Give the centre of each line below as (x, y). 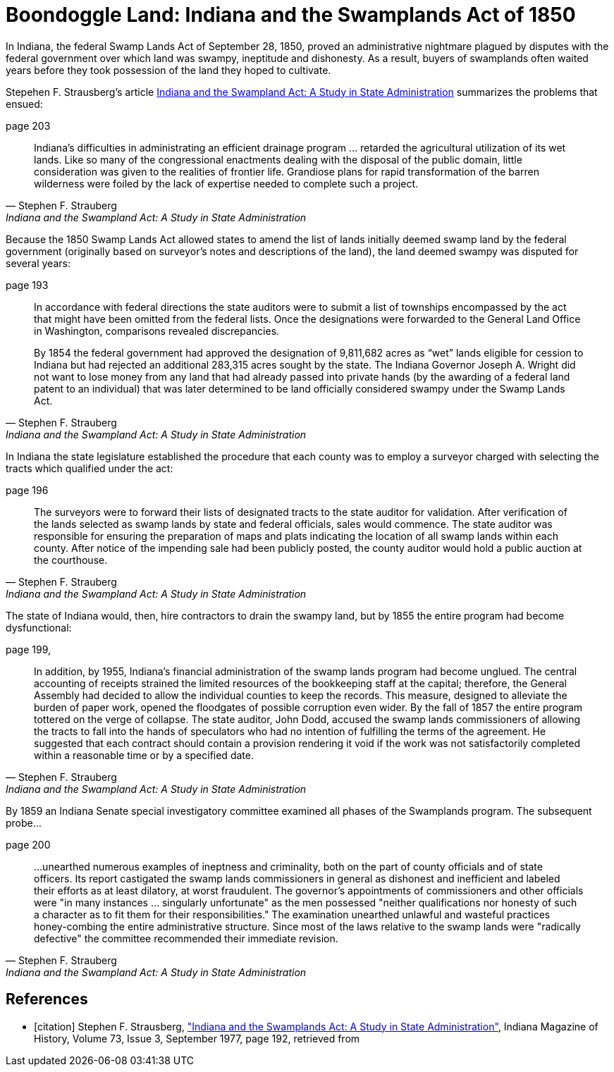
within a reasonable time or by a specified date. (144, 755)
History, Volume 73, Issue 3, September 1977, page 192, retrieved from (197, 1038)
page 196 (27, 490)
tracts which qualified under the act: (90, 468)
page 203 (28, 125)
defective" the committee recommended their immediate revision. (186, 938)
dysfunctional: (39, 627)
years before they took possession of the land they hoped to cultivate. (168, 70)
